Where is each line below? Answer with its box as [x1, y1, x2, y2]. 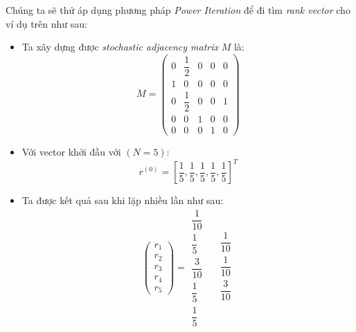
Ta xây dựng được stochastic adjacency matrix [21, 39, 219, 54]
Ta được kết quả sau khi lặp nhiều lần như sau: [21, 193, 224, 207]
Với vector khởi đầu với [21, 145, 121, 159]
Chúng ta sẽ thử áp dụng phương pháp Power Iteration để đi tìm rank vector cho [6, 3, 350, 17]
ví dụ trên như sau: [6, 16, 87, 30]
